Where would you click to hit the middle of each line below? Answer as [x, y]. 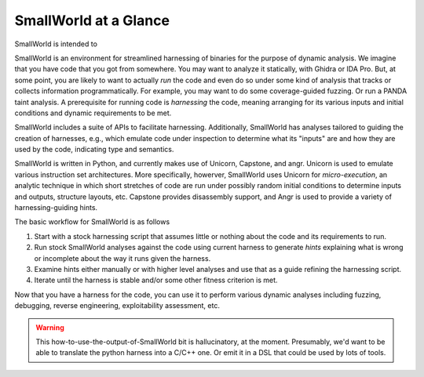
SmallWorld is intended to [56, 44]
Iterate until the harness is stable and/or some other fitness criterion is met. [156, 280]
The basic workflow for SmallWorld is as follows [92, 222]
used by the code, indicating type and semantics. [94, 150]
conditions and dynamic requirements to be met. [93, 113]
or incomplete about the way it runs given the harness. [122, 258]
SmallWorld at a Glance [92, 20]
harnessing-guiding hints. [56, 208]
